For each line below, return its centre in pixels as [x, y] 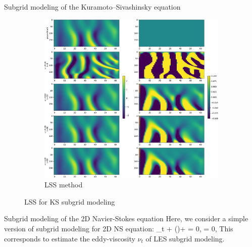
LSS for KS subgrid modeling [70, 201]
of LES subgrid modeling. [185, 238]
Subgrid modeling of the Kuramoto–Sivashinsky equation [92, 7]
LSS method [64, 185]
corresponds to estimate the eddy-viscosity [70, 238]
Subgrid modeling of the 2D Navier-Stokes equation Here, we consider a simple [126, 218]
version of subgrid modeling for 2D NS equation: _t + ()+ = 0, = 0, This [119, 229]
